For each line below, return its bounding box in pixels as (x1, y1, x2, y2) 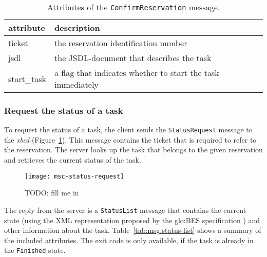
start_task (8, 72, 47, 85)
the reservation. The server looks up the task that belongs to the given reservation (4, 144, 263, 155)
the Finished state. (4, 245, 66, 255)
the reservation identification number (54, 37, 187, 49)
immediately (54, 78, 99, 90)
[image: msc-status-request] (25, 172, 124, 180)
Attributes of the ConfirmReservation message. (47, 1, 220, 13)
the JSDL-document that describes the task (54, 52, 212, 64)
